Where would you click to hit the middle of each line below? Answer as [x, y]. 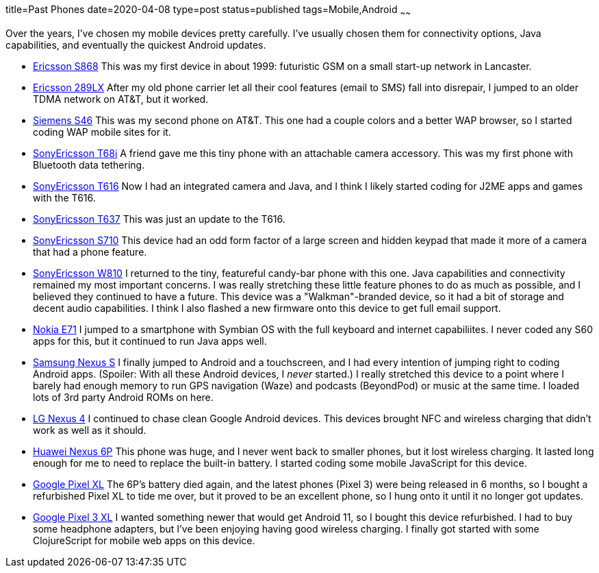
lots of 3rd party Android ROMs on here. [123, 397]
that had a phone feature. [90, 252]
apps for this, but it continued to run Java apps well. [150, 341]
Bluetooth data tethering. [89, 164]
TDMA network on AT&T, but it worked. [121, 99]
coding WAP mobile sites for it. [102, 132]
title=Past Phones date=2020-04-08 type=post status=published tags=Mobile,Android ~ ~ [208, 11]
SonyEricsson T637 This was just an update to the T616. [159, 219]
